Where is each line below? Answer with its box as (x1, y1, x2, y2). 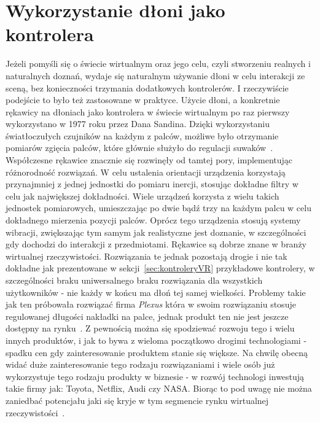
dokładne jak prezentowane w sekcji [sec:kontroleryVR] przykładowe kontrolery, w (6, 262, 315, 274)
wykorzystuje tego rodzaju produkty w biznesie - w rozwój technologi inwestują (6, 370, 305, 382)
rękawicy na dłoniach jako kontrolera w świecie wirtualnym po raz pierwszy (6, 105, 290, 118)
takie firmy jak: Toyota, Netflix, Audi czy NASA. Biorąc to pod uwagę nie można (6, 382, 312, 395)
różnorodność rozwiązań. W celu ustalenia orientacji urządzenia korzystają (6, 165, 286, 178)
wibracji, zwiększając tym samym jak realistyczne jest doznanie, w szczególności (6, 225, 306, 238)
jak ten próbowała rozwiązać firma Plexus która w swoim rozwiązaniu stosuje (6, 298, 296, 311)
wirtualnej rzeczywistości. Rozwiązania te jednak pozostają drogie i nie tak (6, 249, 287, 262)
